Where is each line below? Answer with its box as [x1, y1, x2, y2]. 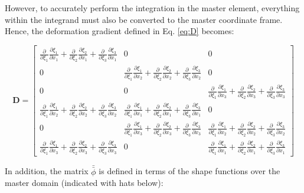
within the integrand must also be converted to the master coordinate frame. [5, 13, 283, 25]
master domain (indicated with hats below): [5, 177, 164, 189]
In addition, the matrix [5, 165, 89, 177]
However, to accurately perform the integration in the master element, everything [5, 2, 300, 14]
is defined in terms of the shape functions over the [99, 165, 280, 177]
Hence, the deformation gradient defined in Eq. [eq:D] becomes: [5, 25, 234, 37]
